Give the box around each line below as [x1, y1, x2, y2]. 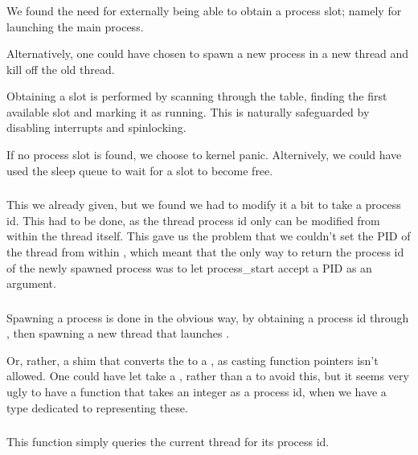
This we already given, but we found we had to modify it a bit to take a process [6, 196, 401, 213]
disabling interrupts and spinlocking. [6, 119, 186, 136]
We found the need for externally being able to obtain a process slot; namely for [6, 2, 402, 18]
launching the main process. [6, 18, 144, 35]
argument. [6, 275, 56, 292]
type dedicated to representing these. [6, 399, 188, 416]
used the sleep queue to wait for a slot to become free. [6, 162, 273, 178]
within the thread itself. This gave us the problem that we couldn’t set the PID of [6, 227, 411, 244]
